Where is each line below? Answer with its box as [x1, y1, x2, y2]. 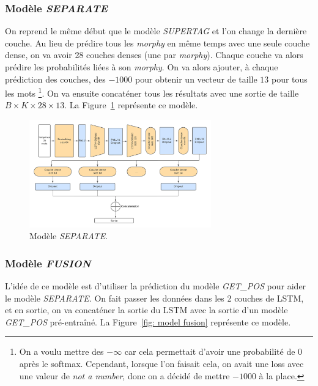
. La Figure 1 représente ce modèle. [64, 98, 198, 111]
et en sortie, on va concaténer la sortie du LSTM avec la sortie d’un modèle [5, 303, 288, 316]
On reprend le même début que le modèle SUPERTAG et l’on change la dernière [5, 24, 307, 37]
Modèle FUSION [5, 255, 91, 270]
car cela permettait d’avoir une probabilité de [124, 345, 295, 358]
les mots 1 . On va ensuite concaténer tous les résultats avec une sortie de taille [5, 85, 299, 99]
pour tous [271, 72, 308, 85]
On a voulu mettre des [19, 345, 104, 358]
